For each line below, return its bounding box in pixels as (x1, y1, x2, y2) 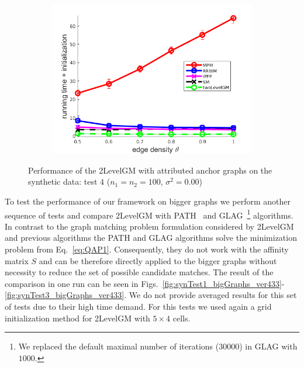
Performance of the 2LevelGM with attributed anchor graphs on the (28, 164, 272, 176)
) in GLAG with (239, 340, 298, 352)
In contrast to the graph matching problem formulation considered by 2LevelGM (5, 220, 294, 232)
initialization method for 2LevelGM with (5, 311, 150, 324)
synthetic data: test (28, 175, 98, 188)
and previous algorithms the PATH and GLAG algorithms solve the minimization (5, 231, 297, 244)
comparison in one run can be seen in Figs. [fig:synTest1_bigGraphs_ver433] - (5, 277, 285, 289)
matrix (5, 254, 29, 266)
